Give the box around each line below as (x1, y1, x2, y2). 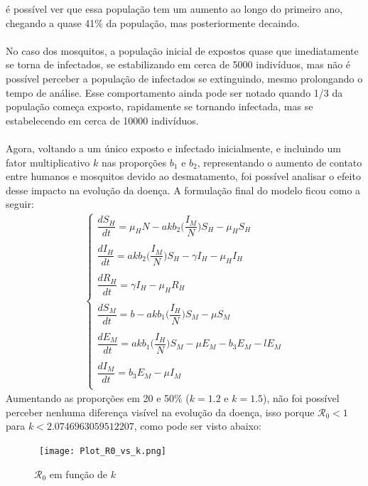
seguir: (6, 196, 34, 211)
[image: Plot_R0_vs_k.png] (39, 445, 166, 456)
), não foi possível (263, 391, 340, 406)
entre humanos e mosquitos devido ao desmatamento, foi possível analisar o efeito (6, 169, 361, 184)
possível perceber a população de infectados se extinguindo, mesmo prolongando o (6, 70, 363, 85)
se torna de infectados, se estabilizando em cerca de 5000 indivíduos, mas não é (6, 57, 351, 72)
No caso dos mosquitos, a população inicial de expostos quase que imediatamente (6, 43, 359, 58)
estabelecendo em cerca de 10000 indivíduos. (6, 112, 199, 127)
